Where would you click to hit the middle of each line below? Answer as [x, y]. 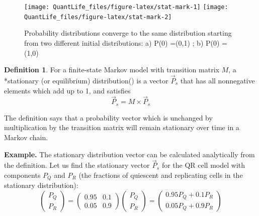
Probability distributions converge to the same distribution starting [128, 33]
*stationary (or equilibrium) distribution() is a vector [86, 80]
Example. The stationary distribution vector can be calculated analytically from [129, 154]
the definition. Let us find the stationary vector [77, 165]
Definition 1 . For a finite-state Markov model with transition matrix [112, 70]
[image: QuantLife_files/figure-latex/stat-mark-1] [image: [126, 7]
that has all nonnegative [218, 80]
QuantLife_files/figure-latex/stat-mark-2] [98, 17]
